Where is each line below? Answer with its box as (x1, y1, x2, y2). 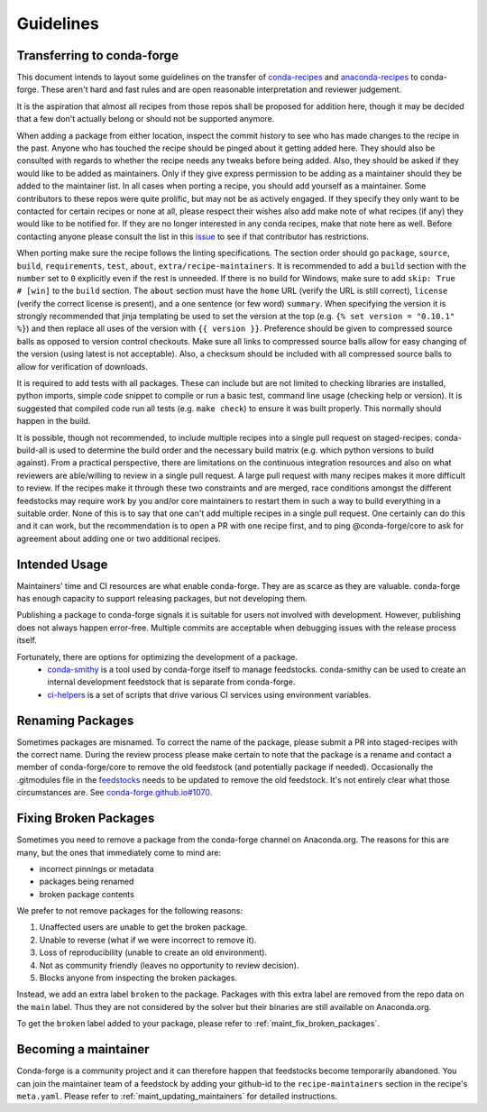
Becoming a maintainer (16, 1042, 150, 1057)
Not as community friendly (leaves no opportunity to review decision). (39, 960, 299, 970)
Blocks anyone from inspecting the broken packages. (39, 972, 238, 983)
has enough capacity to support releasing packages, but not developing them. (16, 593, 308, 604)
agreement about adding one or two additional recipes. (16, 533, 221, 544)
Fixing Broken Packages (16, 811, 155, 826)
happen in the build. (16, 416, 91, 427)
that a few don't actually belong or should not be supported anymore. (16, 114, 275, 124)
